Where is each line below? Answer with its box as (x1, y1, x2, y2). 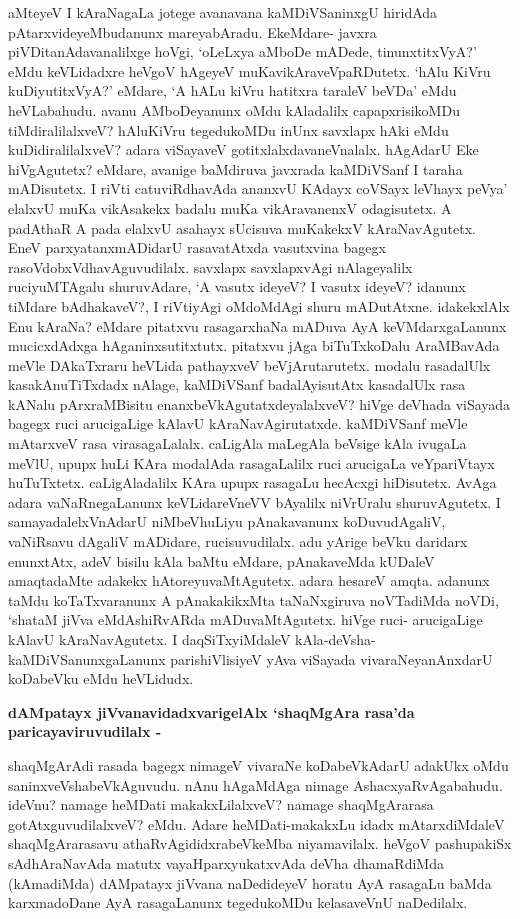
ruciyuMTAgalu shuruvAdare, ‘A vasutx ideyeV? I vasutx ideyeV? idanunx (8, 276, 466, 297)
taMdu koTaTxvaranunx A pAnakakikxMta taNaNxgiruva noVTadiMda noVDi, (8, 589, 499, 610)
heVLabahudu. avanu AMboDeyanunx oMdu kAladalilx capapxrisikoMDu (8, 99, 460, 120)
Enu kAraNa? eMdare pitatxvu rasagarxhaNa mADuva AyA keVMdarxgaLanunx (8, 315, 507, 336)
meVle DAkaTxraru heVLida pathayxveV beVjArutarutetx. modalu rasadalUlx (8, 354, 491, 375)
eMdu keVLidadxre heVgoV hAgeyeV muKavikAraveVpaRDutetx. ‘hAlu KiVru (8, 60, 491, 81)
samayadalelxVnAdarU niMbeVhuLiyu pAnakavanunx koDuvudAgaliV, (8, 511, 446, 532)
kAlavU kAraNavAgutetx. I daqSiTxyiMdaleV (8, 629, 291, 649)
